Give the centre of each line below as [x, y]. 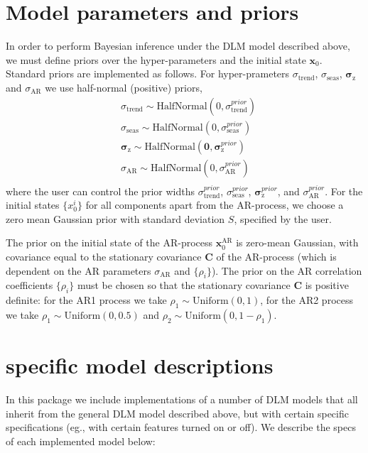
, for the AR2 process [307, 300]
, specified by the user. [283, 218]
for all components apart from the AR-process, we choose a [215, 205]
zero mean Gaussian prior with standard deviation [115, 218]
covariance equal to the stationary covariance [104, 257]
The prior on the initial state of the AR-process [109, 242]
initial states [33, 205]
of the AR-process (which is [276, 257]
